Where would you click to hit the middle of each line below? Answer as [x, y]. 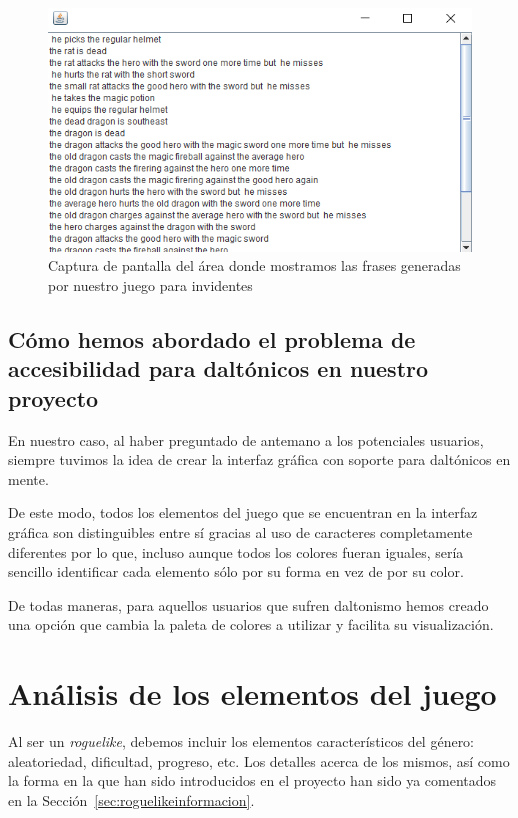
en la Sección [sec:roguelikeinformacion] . [131, 799]
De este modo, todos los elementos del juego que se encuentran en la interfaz [243, 512]
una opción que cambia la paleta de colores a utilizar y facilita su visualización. [251, 624]
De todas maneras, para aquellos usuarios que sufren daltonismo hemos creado [248, 604]
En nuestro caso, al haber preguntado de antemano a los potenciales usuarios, [246, 439]
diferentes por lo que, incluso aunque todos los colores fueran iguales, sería [236, 551]
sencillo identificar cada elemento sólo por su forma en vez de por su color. [236, 571]
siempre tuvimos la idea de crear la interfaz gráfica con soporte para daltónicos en [259, 459]
